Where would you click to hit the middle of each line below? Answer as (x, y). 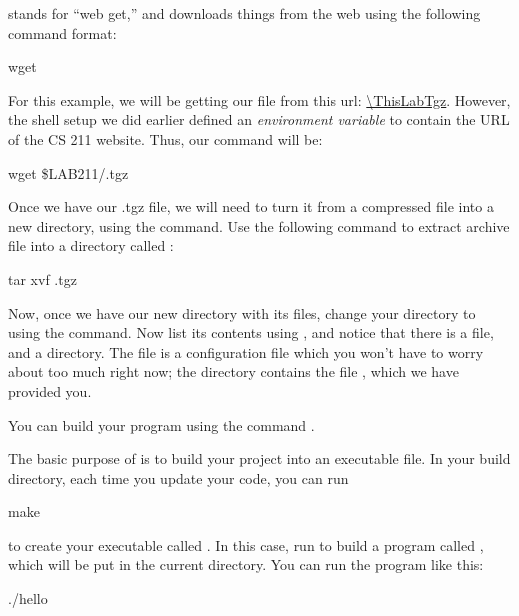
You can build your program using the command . (161, 424)
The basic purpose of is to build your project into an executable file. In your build (259, 458)
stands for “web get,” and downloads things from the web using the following (244, 13)
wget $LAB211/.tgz (68, 172)
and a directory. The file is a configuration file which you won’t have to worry (246, 351)
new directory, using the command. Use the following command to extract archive (259, 225)
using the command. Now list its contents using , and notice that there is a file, (251, 332)
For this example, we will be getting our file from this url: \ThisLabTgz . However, (259, 99)
